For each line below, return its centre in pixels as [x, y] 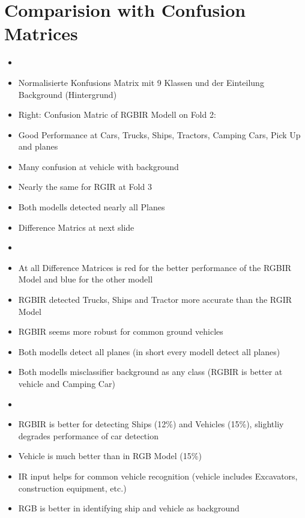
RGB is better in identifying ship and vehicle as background [129, 508]
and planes [38, 146]
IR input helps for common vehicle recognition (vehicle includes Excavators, [158, 476]
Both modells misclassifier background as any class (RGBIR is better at [150, 372]
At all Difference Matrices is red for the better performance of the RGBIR [155, 267]
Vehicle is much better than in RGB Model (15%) [110, 456]
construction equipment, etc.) [72, 488]
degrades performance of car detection [88, 435]
